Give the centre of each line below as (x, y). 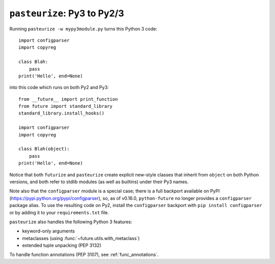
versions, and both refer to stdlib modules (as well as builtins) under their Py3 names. (99, 182)
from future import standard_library (66, 106)
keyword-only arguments (48, 231)
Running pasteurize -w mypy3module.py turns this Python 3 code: (83, 28)
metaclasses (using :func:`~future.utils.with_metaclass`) (81, 238)
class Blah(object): (44, 149)
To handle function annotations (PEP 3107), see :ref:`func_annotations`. (84, 255)
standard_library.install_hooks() (61, 113)
